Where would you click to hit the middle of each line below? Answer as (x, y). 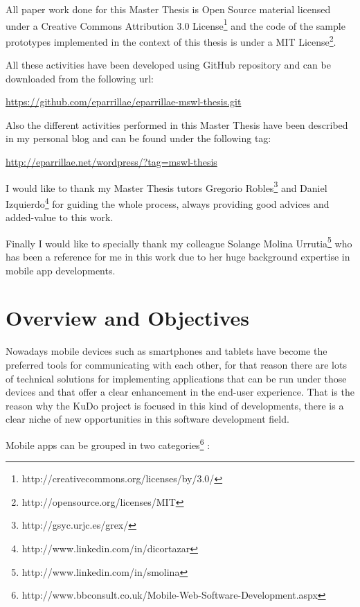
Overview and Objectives (128, 318)
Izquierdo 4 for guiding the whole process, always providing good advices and (168, 202)
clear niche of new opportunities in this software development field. (147, 419)
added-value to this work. (60, 217)
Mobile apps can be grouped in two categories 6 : (108, 443)
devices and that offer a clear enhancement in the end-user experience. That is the (180, 392)
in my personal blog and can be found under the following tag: (138, 138)
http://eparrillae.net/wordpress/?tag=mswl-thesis (111, 162)
